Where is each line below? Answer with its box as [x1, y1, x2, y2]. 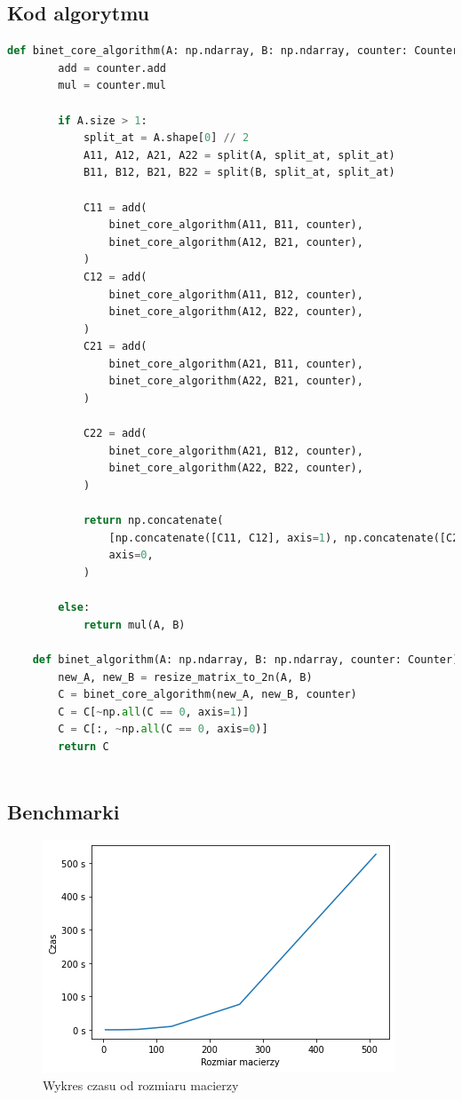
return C [58, 740, 109, 753]
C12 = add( [83, 270, 147, 283]
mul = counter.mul [58, 79, 166, 92]
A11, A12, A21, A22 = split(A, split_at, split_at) [83, 148, 395, 162]
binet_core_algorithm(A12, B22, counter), [108, 305, 363, 319]
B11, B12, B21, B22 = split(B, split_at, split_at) [83, 166, 395, 179]
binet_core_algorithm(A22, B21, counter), [108, 375, 363, 388]
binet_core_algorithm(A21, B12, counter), [108, 444, 363, 457]
